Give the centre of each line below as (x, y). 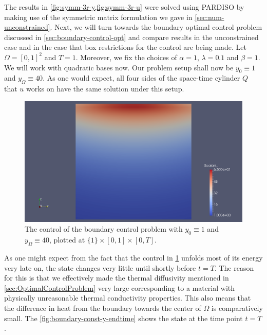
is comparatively (237, 308)
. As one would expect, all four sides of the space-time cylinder (141, 78)
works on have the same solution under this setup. (105, 89)
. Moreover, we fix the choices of (126, 57)
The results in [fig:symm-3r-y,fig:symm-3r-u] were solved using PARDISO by (124, 7)
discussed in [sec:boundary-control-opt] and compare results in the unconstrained (131, 37)
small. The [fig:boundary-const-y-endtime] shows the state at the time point (123, 318)
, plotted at (67, 240)
